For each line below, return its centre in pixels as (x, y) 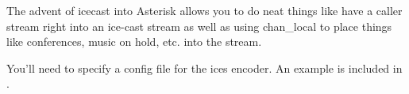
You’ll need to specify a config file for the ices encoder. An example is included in (204, 68)
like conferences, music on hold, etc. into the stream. (134, 41)
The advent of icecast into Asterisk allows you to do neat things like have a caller (204, 10)
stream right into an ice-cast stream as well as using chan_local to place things (199, 26)
